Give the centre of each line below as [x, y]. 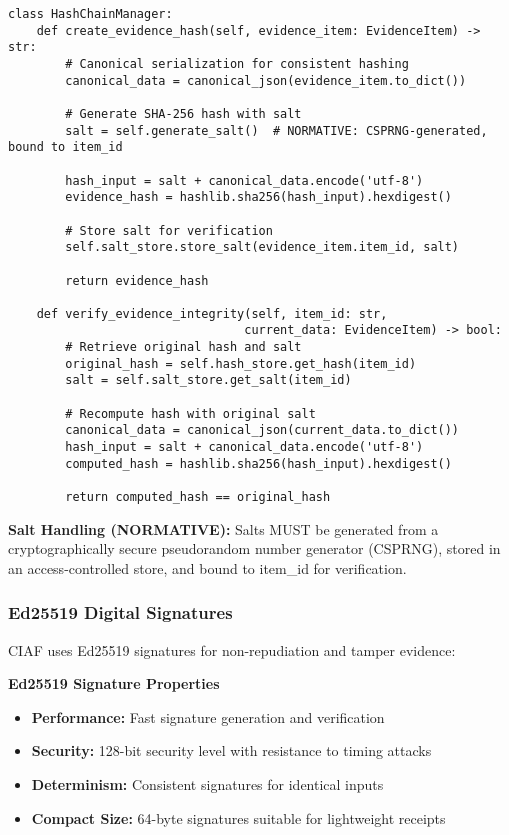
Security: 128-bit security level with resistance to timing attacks [231, 750]
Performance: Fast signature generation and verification [208, 716]
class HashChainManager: [90, 14]
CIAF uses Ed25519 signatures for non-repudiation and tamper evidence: [232, 649]
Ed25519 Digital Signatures [120, 612]
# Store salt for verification [169, 230]
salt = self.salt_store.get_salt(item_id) [208, 380]
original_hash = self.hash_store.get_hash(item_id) [241, 363]
